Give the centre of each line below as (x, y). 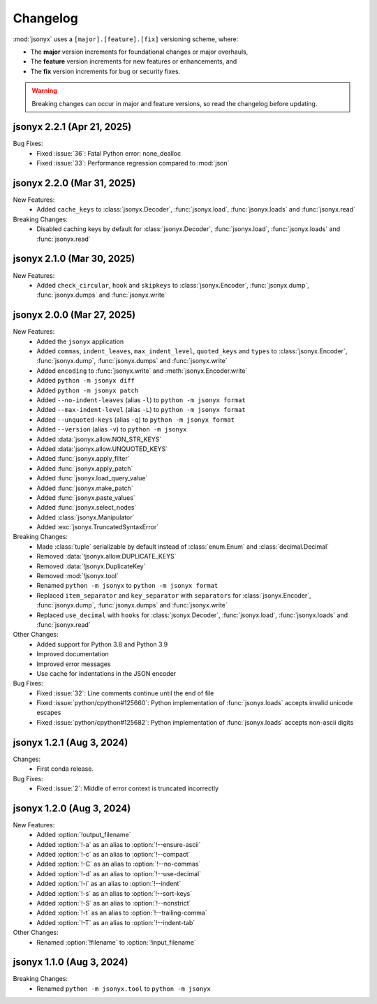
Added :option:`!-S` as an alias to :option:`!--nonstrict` (114, 903)
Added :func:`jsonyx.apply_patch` (85, 468)
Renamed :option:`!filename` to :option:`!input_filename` (117, 942)
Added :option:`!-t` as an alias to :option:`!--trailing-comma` (122, 913)
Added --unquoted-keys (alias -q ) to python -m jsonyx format (136, 420)
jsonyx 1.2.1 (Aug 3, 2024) (71, 743)
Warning (44, 91)
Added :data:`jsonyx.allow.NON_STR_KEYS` (99, 439)
